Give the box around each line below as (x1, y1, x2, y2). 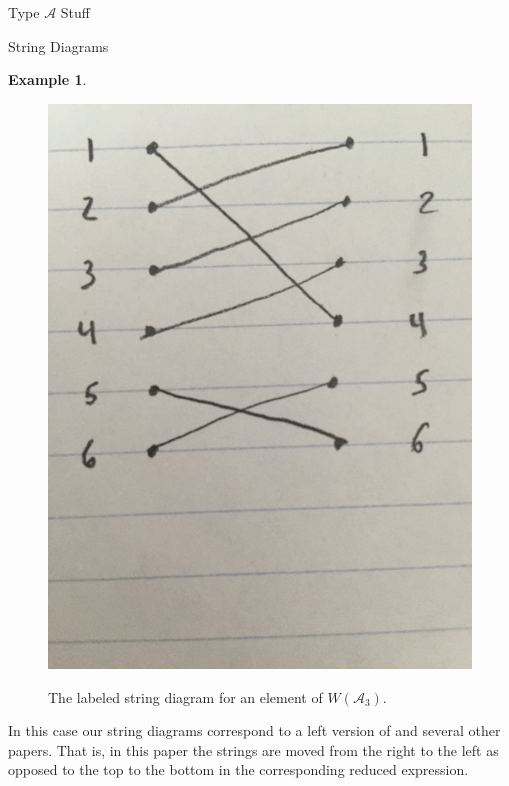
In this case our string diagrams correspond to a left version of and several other (8, 720, 501, 741)
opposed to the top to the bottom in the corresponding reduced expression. (8, 759, 469, 780)
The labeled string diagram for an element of (48, 686, 323, 707)
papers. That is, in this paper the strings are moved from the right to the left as (8, 739, 499, 760)
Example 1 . (8, 69, 87, 90)
